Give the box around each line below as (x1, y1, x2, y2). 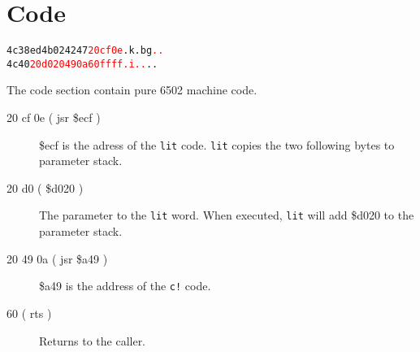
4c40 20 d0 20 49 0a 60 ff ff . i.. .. (6, 58, 158, 70)
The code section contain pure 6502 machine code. (6, 81, 258, 98)
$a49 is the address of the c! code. (39, 277, 211, 294)
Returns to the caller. (39, 332, 146, 349)
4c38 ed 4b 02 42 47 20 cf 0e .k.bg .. (6, 45, 164, 57)
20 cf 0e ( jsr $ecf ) (6, 109, 101, 126)
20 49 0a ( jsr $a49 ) (6, 250, 108, 267)
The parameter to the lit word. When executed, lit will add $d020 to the (39, 206, 414, 224)
